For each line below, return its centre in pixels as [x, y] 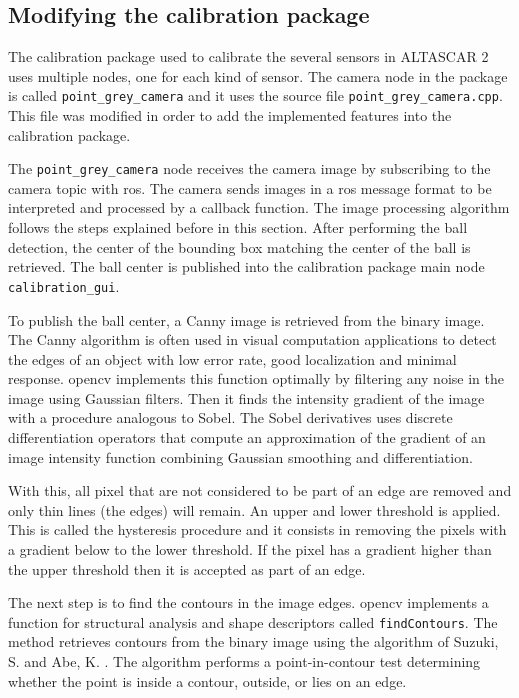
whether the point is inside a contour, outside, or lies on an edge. [207, 680]
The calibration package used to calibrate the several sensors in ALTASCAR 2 [248, 56]
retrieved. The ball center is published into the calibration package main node [246, 266]
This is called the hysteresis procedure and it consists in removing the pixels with [257, 529]
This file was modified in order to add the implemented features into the [230, 115]
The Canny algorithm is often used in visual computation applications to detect [252, 339]
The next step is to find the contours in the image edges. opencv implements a [248, 602]
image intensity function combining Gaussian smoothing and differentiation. [240, 456]
